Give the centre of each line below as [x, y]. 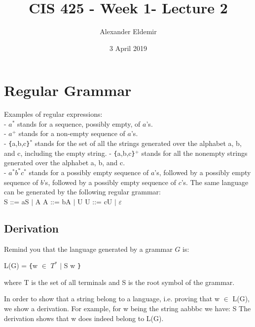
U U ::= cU [95, 201]
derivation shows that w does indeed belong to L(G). [84, 318]
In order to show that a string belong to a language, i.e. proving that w [112, 299]
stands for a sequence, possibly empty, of [79, 123]
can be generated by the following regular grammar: [82, 192]
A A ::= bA [53, 201]
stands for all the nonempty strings [194, 153]
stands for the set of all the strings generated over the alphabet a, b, [138, 143]
